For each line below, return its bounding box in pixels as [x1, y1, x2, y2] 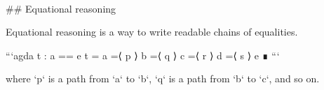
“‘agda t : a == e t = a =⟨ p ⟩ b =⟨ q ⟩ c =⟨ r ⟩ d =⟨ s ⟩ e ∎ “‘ [6, 47, 280, 62]
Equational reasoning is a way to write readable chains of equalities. [6, 24, 298, 39]
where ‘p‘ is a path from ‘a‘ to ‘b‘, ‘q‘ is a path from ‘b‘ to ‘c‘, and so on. [6, 71, 320, 86]
